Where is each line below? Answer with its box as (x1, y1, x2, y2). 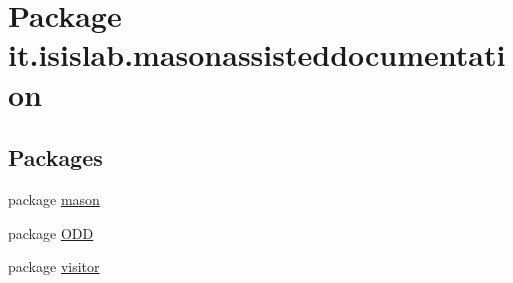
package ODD (8, 222, 94, 243)
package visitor (8, 256, 100, 277)
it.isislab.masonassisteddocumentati (8, 34, 506, 75)
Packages (8, 142, 103, 173)
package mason (8, 188, 100, 209)
